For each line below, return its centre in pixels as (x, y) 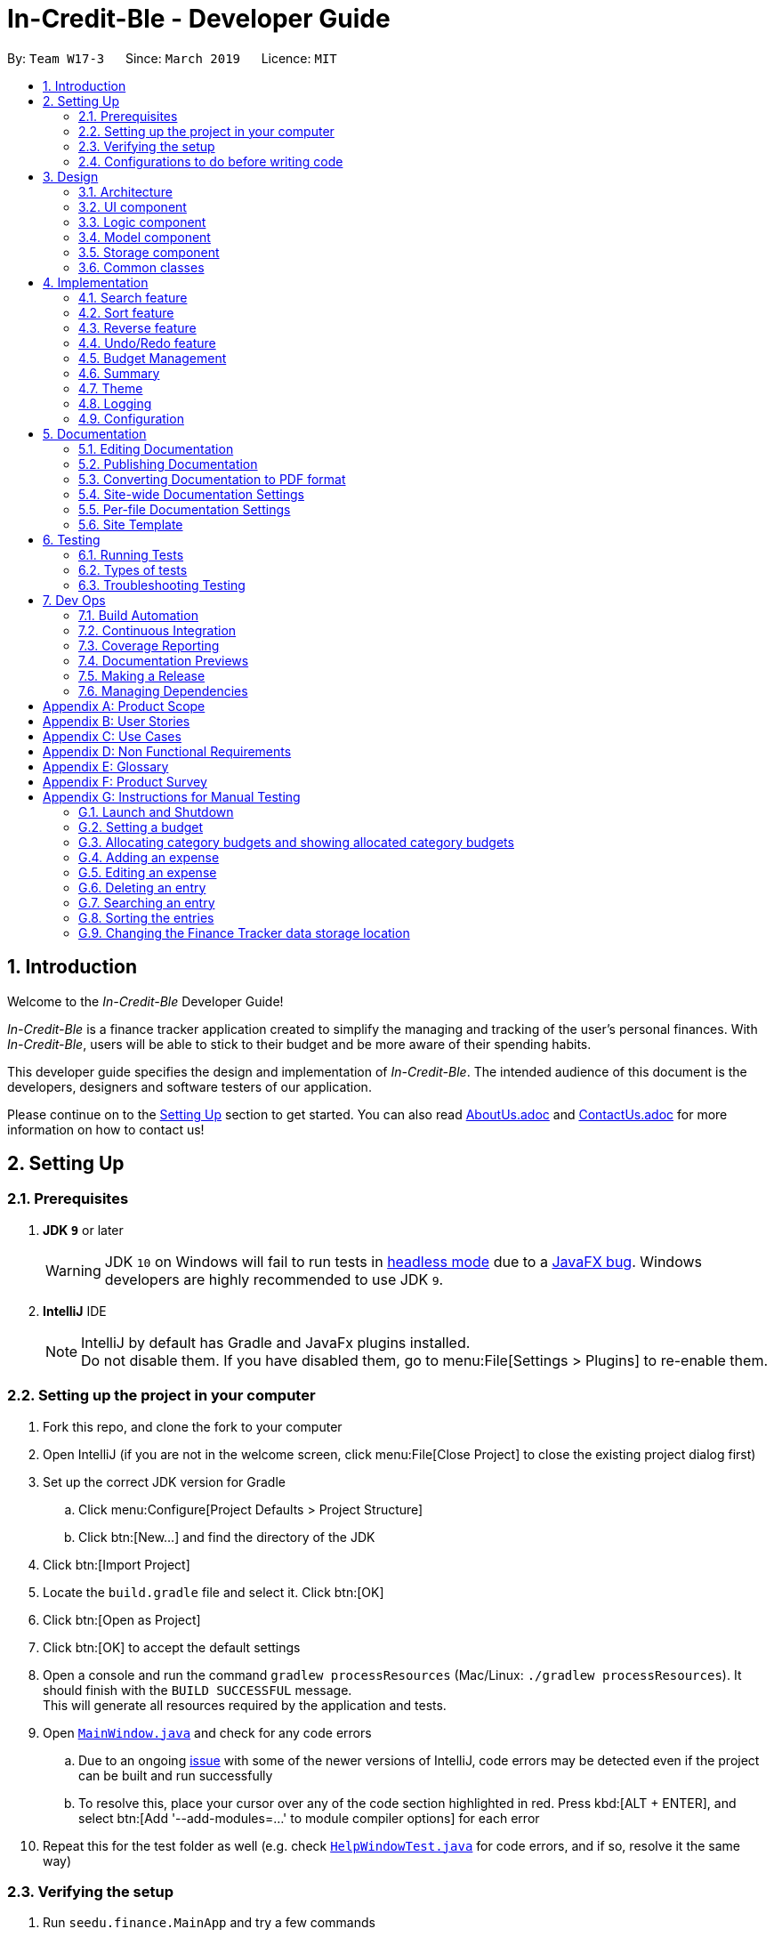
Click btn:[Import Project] (117, 1564)
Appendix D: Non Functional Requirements (167, 751)
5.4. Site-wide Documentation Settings (191, 494)
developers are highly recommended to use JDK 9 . (274, 1279)
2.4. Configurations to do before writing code (211, 161)
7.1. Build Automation (138, 615)
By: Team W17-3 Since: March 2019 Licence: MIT (172, 58)
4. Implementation (96, 282)
